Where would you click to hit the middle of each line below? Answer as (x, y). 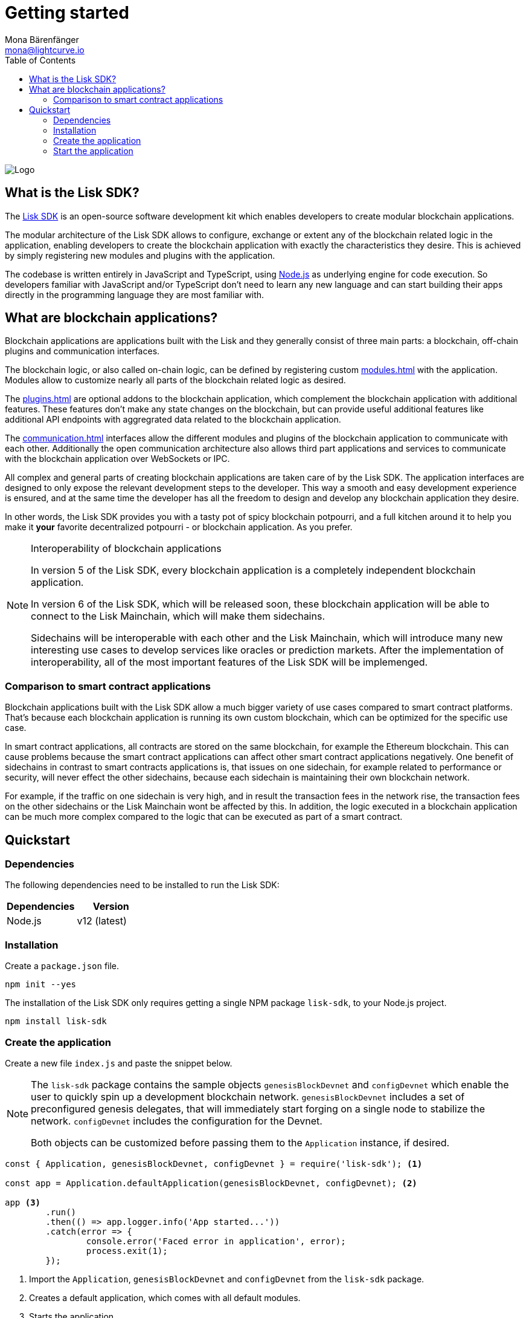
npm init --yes (41, 985)
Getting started (67, 13)
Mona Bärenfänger (42, 39)
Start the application (93, 151)
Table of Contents (40, 60)
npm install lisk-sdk (56, 1021)
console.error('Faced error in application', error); (216, 1241)
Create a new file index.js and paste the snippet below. (119, 1063)
